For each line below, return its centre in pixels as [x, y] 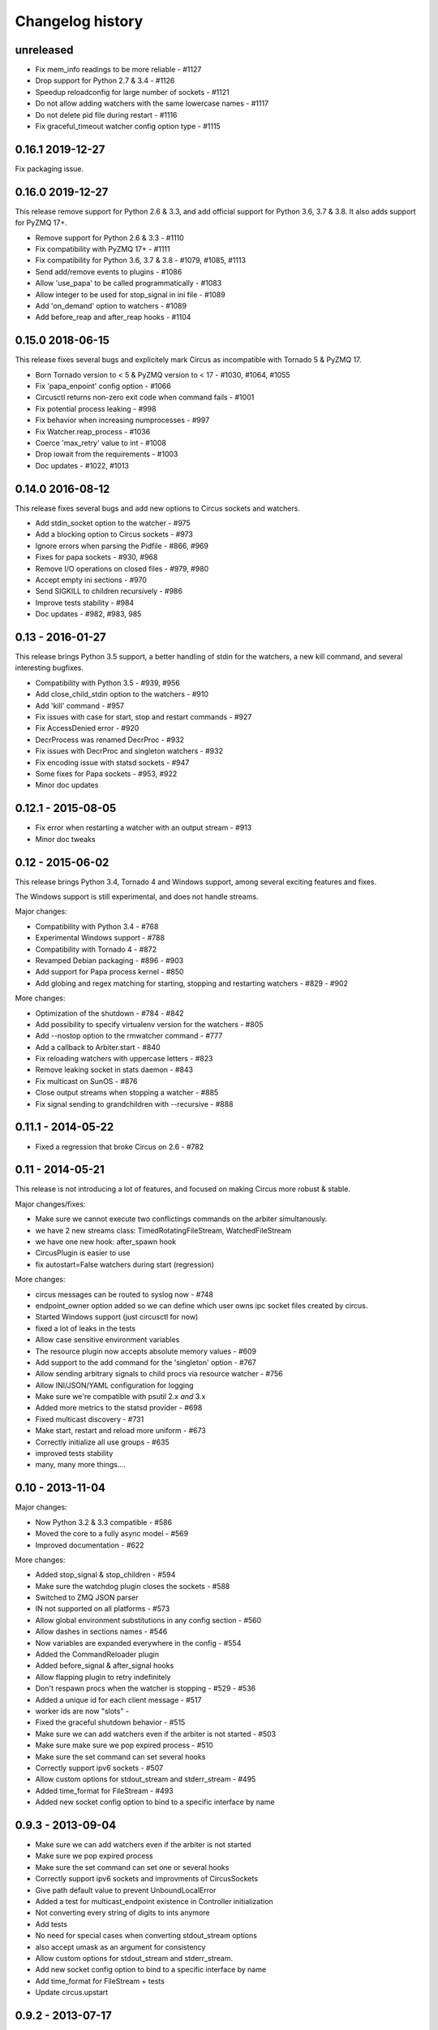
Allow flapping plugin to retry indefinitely [103, 1677]
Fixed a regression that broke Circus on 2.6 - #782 [120, 1147]
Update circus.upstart [72, 1993]
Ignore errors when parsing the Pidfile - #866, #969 [122, 546]
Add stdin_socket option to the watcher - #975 [113, 523]
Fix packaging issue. [49, 168]
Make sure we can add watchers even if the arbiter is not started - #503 [155, 1734]
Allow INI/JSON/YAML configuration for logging [114, 1385]
